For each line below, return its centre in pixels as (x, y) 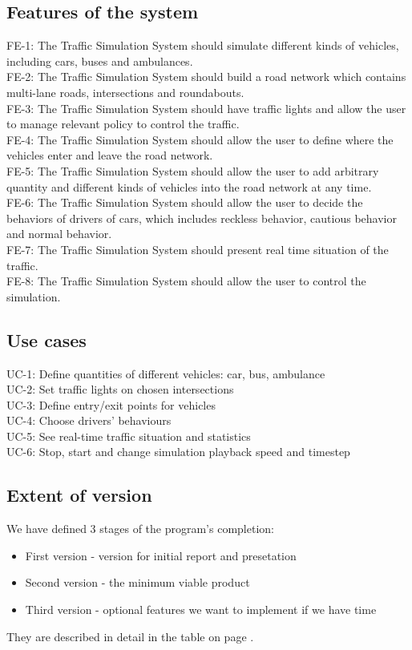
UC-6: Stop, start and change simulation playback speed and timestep (178, 452)
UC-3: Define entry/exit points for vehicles (111, 404)
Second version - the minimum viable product (137, 582)
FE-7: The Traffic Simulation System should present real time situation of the (198, 249)
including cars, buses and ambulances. (100, 61)
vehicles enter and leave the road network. (110, 155)
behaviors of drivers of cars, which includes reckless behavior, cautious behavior (202, 218)
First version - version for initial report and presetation (161, 555)
